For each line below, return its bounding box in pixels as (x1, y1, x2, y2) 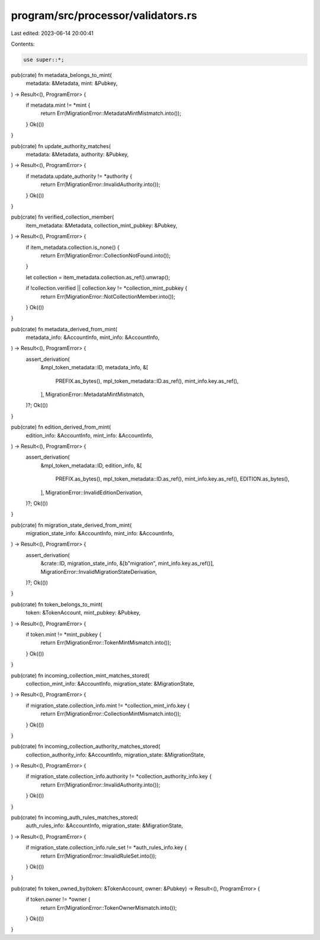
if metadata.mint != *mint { (25, 101, 91, 109)
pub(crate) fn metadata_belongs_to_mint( (11, 71, 112, 78)
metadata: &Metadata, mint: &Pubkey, (25, 80, 118, 87)
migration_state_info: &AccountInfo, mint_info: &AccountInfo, (25, 530, 174, 537)
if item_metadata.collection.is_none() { (25, 244, 120, 251)
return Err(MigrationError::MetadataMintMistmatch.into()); (40, 110, 182, 117)
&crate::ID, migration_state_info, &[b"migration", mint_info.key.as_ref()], (40, 560, 215, 567)
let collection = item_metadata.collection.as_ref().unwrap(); (25, 273, 171, 281)
